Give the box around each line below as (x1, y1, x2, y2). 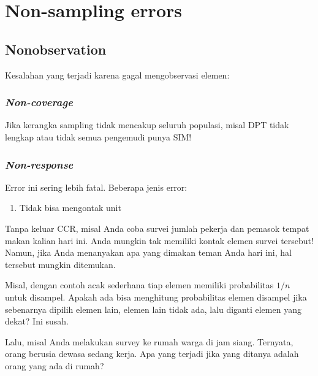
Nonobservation (5, 39, 107, 58)
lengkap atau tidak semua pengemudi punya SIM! (5, 130, 192, 143)
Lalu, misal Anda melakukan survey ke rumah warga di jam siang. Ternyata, (5, 335, 293, 348)
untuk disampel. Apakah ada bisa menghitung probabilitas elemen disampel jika (5, 290, 307, 303)
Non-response (5, 156, 74, 172)
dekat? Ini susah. (5, 315, 69, 328)
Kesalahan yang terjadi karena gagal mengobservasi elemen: (5, 68, 230, 81)
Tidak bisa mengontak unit (19, 201, 121, 214)
